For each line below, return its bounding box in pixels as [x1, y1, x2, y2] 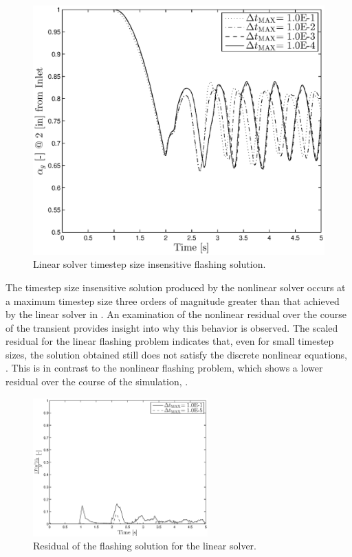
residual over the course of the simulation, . [5, 374, 188, 389]
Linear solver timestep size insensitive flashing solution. [33, 257, 266, 271]
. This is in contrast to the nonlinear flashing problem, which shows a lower [5, 361, 323, 375]
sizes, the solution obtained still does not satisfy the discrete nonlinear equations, [5, 347, 347, 361]
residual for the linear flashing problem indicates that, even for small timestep [5, 334, 334, 348]
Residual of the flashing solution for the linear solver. [33, 538, 256, 553]
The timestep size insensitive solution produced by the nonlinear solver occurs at [5, 280, 346, 294]
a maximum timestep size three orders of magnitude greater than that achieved [5, 293, 340, 308]
